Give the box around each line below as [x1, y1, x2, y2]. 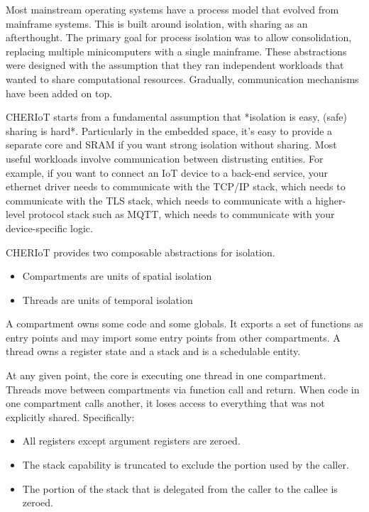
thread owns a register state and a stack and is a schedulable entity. [6, 344, 301, 359]
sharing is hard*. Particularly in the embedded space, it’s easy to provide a [6, 123, 333, 138]
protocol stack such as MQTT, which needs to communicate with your [28, 207, 335, 222]
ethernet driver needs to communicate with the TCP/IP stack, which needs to [6, 179, 346, 194]
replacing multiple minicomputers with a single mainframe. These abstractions [6, 43, 347, 58]
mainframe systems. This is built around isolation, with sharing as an [6, 16, 308, 31]
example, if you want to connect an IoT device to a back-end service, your [6, 165, 328, 180]
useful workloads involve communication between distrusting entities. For [6, 151, 324, 165]
